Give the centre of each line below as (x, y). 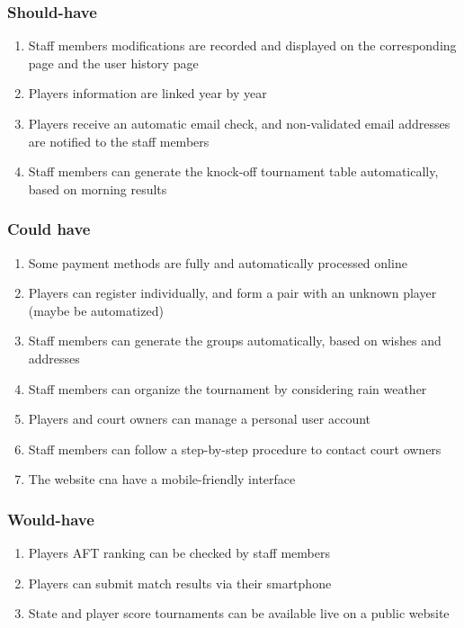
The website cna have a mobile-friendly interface (162, 479)
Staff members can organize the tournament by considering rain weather (228, 388)
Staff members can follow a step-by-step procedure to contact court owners (235, 449)
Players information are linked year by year (147, 93)
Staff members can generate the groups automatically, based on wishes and (235, 341)
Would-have (51, 519)
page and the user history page (113, 63)
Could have (49, 229)
